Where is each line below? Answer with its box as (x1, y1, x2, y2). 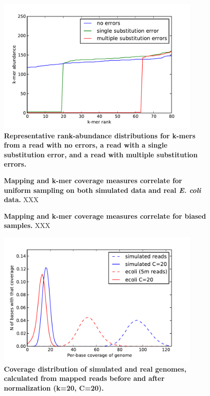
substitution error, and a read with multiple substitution (4, 149, 198, 159)
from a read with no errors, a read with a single (4, 140, 168, 150)
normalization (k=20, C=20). (4, 382, 104, 393)
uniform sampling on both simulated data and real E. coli (4, 185, 201, 195)
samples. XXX (4, 220, 50, 230)
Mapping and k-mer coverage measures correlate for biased (4, 210, 206, 221)
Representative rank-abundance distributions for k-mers (4, 130, 195, 140)
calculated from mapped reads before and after (4, 373, 165, 383)
